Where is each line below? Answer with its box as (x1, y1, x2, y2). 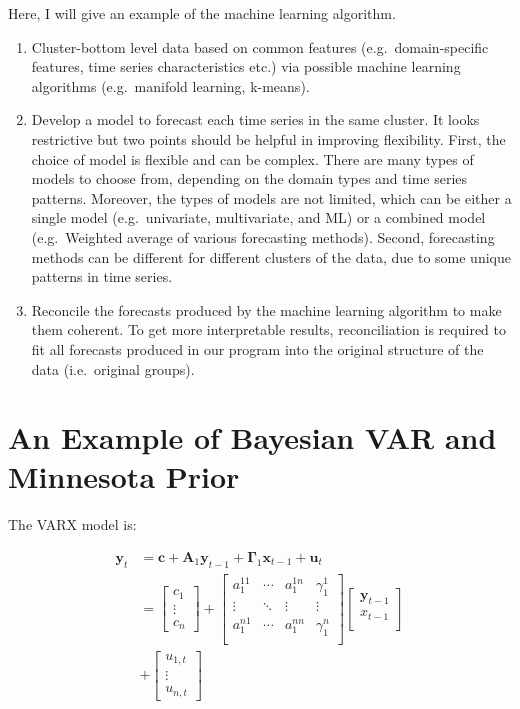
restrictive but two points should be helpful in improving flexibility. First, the (31, 128, 506, 149)
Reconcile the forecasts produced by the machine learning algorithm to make (31, 299, 502, 320)
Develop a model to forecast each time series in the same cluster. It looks (31, 109, 480, 130)
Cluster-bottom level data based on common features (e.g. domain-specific (31, 36, 489, 57)
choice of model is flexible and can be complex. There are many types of (31, 148, 474, 169)
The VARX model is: (8, 514, 137, 535)
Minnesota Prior (8, 456, 240, 497)
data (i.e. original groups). (31, 358, 195, 379)
